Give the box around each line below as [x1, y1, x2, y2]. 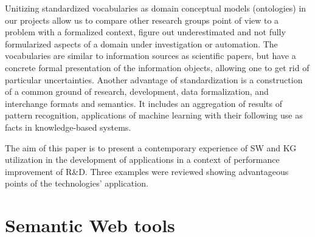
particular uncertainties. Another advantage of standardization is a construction [5, 73, 303, 86]
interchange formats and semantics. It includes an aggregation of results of [5, 97, 282, 109]
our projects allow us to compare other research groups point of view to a [5, 13, 279, 26]
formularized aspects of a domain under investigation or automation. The [5, 37, 278, 50]
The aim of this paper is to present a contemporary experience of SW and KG [5, 141, 297, 154]
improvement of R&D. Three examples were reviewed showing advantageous [5, 165, 289, 177]
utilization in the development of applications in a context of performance [5, 153, 280, 166]
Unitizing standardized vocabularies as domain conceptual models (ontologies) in [5, 2, 306, 14]
